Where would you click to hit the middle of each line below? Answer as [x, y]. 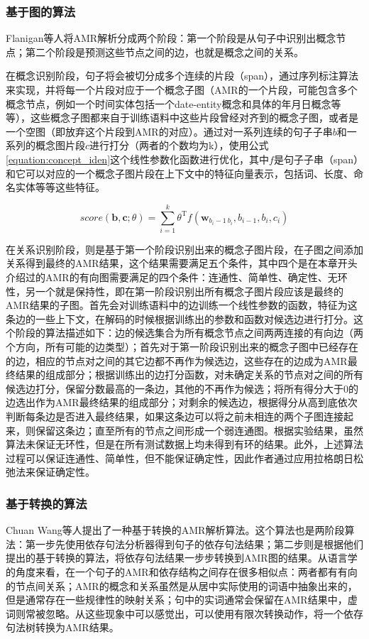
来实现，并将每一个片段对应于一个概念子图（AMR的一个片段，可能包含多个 [182, 89]
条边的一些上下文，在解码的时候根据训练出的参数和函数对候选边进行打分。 [180, 318]
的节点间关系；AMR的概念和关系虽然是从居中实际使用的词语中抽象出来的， [182, 585]
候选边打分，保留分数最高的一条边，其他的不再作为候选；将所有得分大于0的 [182, 388]
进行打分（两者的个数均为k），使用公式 [179, 145]
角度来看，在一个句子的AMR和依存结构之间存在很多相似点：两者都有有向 [186, 571]
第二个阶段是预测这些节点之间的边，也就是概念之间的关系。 [164, 51]
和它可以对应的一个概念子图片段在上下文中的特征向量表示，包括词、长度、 [180, 173]
